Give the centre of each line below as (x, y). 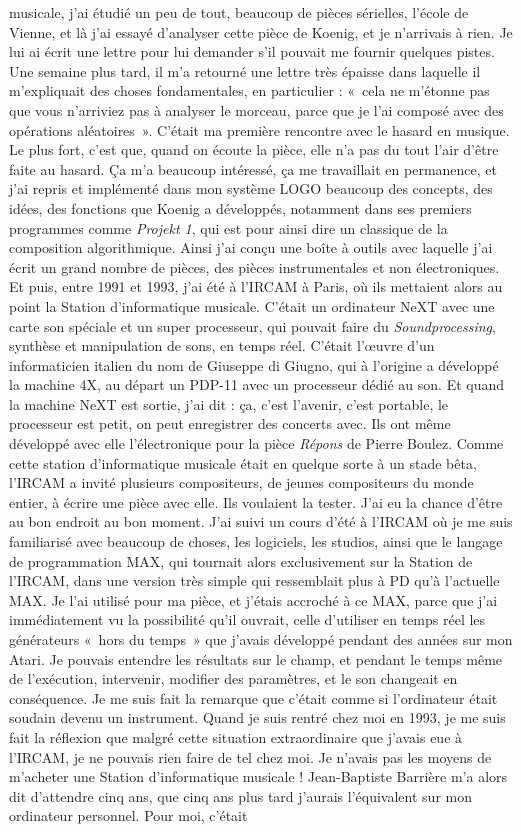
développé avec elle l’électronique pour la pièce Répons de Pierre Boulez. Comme (256, 443)
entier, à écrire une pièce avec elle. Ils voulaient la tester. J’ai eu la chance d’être (256, 501)
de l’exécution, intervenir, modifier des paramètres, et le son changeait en (233, 678)
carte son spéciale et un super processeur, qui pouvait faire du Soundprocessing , (252, 325)
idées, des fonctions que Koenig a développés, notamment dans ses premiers (240, 207)
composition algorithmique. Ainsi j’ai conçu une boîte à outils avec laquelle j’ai (251, 247)
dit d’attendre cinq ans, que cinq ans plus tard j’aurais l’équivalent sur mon (240, 795)
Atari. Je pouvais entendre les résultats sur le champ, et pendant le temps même (256, 658)
